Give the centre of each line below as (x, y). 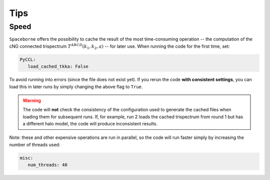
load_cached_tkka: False (58, 67)
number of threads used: (35, 144)
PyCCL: (28, 59)
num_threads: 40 (47, 165)
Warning (32, 100)
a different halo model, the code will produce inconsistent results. (90, 124)
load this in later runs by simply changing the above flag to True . (76, 86)
